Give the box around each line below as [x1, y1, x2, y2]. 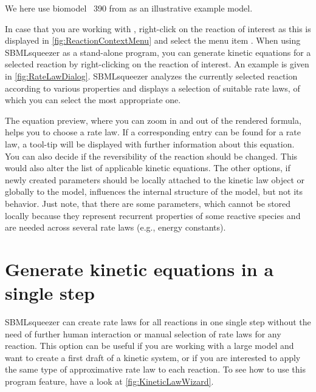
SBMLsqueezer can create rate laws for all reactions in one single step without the [5, 316, 311, 328]
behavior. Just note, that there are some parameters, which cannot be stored [5, 197, 291, 209]
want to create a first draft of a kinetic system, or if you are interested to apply [5, 351, 301, 363]
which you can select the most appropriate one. [5, 93, 181, 106]
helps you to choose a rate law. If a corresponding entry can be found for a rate [5, 126, 301, 138]
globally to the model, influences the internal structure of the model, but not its [5, 185, 303, 198]
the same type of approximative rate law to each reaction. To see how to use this [5, 363, 306, 376]
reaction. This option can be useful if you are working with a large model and [5, 339, 294, 352]
